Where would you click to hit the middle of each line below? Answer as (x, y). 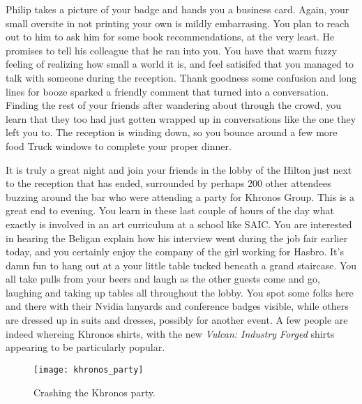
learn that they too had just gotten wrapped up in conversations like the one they (181, 118)
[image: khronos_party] (89, 369)
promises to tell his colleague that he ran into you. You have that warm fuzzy (172, 50)
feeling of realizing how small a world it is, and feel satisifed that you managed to (180, 64)
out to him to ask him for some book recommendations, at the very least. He (170, 37)
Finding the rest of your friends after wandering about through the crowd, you (173, 105)
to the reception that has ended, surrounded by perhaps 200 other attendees (168, 183)
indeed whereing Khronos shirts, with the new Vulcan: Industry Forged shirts (170, 333)
